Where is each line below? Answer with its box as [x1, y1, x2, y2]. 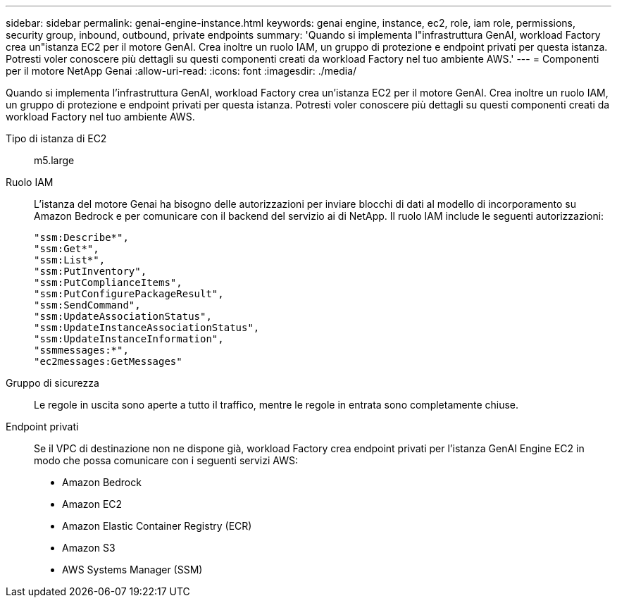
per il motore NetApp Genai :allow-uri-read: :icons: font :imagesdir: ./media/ [6, 65, 357, 77]
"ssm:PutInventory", [34, 266, 147, 277]
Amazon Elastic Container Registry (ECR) [62, 520, 252, 532]
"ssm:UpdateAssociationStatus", [34, 311, 212, 322]
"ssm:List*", [34, 254, 106, 266]
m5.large [34, 154, 75, 166]
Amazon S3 [62, 542, 116, 554]
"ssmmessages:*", [34, 344, 129, 356]
